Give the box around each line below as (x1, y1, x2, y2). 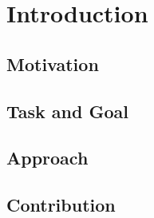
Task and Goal (6, 98, 128, 123)
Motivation (6, 51, 99, 76)
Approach (6, 145, 89, 170)
